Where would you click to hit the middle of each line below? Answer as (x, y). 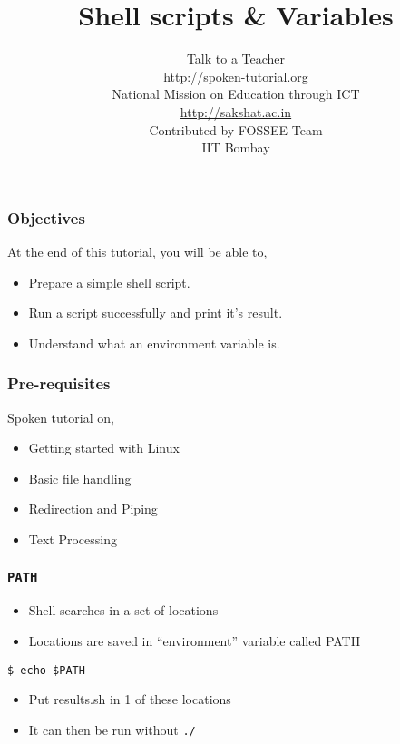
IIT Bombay (236, 147)
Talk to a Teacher (236, 59)
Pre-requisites (59, 383)
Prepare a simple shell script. (109, 282)
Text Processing (73, 538)
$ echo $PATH (46, 670)
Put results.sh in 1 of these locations (130, 699)
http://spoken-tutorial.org (236, 76)
